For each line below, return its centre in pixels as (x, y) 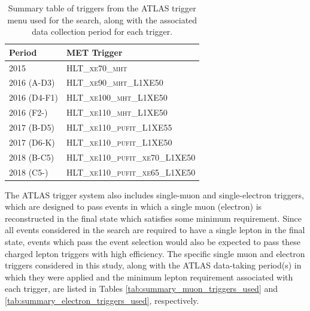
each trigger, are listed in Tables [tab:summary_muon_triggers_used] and (142, 289)
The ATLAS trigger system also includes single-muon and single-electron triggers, (154, 194)
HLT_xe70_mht (97, 67)
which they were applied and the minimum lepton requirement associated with (149, 277)
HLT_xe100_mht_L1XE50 (117, 97)
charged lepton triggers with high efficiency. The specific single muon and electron (155, 253)
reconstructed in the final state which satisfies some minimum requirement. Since (154, 218)
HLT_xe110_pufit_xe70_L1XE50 (131, 157)
